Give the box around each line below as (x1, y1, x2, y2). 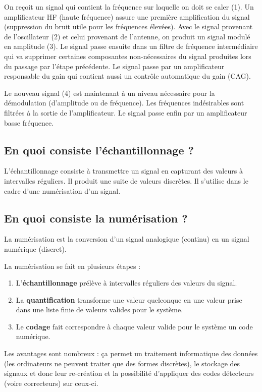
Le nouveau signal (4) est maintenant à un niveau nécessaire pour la (4, 87, 215, 98)
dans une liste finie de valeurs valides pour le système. (16, 304, 183, 315)
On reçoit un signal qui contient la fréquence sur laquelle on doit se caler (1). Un (4, 2, 254, 12)
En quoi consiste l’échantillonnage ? (4, 142, 194, 157)
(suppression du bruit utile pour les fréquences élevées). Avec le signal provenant (4, 21, 253, 32)
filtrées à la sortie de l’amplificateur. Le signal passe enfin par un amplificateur (4, 107, 247, 118)
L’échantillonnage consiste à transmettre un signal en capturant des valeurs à (4, 165, 243, 176)
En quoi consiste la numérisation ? (4, 210, 188, 226)
